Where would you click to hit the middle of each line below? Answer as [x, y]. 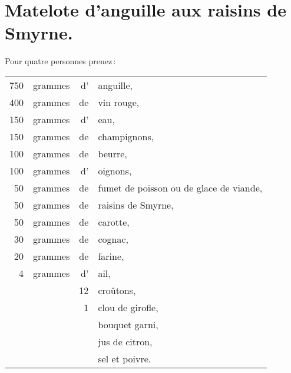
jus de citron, [125, 341]
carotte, [114, 222]
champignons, [126, 136]
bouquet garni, [128, 324]
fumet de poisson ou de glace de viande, [180, 187]
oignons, [115, 170]
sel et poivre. [125, 358]
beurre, [113, 153]
